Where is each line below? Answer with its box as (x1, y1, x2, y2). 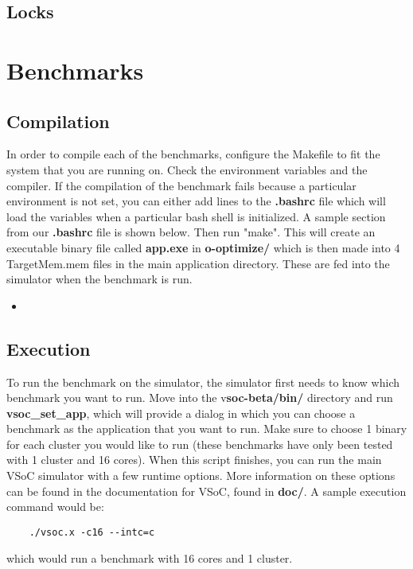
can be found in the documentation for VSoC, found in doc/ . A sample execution (6, 482, 407, 499)
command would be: (6, 498, 104, 515)
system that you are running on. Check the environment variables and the (6, 161, 368, 177)
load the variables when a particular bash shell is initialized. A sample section (6, 208, 386, 224)
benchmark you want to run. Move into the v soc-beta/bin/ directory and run (6, 389, 393, 406)
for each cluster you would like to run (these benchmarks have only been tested (6, 435, 393, 452)
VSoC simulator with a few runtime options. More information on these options (6, 467, 395, 484)
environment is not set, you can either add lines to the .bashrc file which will (6, 193, 386, 209)
